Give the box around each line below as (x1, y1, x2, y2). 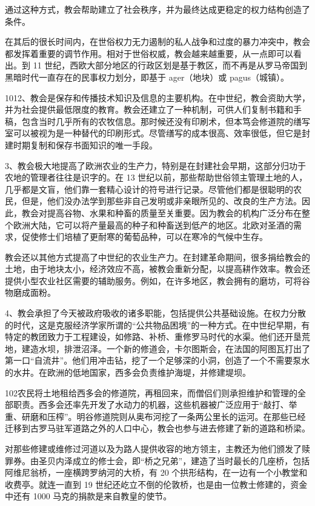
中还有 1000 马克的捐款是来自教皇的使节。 (5, 490, 172, 502)
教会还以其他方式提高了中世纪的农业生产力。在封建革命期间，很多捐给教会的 (5, 250, 310, 263)
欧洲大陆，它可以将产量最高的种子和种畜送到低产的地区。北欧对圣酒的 (13, 218, 293, 231)
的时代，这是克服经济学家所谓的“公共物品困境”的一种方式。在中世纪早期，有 (5, 318, 310, 331)
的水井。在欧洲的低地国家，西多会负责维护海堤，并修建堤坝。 (5, 366, 251, 379)
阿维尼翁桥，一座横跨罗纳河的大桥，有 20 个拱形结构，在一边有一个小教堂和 (5, 466, 308, 479)
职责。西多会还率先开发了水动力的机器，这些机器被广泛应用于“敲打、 (13, 398, 289, 411)
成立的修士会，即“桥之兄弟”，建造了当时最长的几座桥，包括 (72, 454, 310, 467)
